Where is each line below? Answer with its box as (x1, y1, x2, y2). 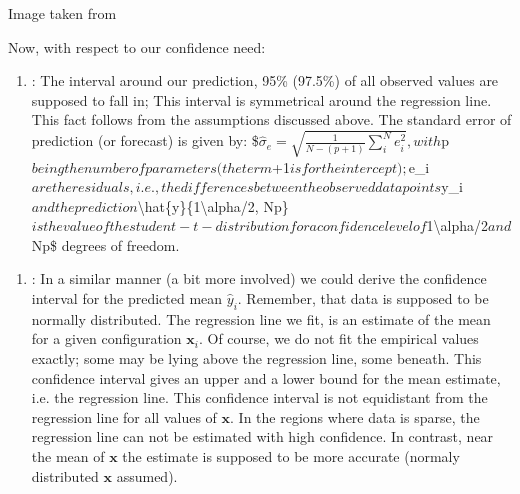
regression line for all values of (31, 406, 217, 427)
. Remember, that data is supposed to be (237, 288, 489, 309)
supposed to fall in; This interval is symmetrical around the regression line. (31, 89, 492, 110)
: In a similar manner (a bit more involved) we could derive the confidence (31, 268, 487, 289)
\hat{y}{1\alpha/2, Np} (137, 195, 289, 216)
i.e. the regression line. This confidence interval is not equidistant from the (31, 387, 488, 408)
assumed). (116, 465, 178, 486)
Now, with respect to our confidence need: (8, 36, 266, 57)
